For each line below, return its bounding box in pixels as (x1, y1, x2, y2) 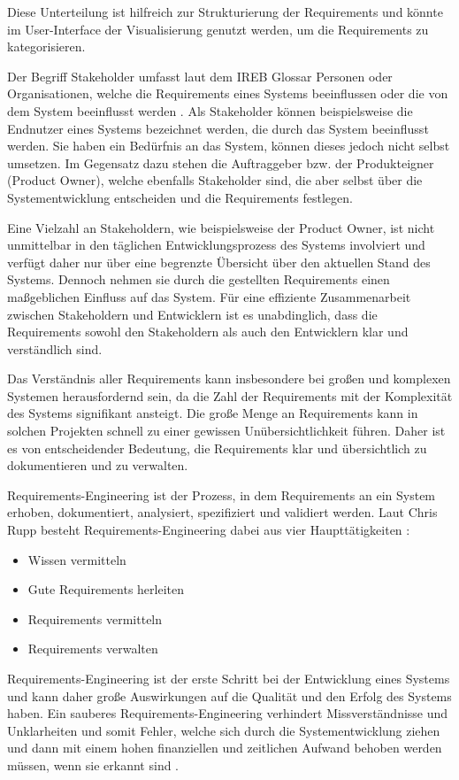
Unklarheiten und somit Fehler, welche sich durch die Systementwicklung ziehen (7, 721, 440, 739)
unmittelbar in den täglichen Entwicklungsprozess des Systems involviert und (7, 236, 425, 254)
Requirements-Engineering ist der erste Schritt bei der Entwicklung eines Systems (7, 669, 450, 687)
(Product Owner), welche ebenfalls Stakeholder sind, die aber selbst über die (7, 171, 423, 189)
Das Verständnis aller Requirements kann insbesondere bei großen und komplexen (7, 369, 451, 388)
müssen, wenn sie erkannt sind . (7, 755, 180, 774)
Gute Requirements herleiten (27, 580, 185, 599)
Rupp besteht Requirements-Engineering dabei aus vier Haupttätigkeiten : (7, 521, 410, 539)
